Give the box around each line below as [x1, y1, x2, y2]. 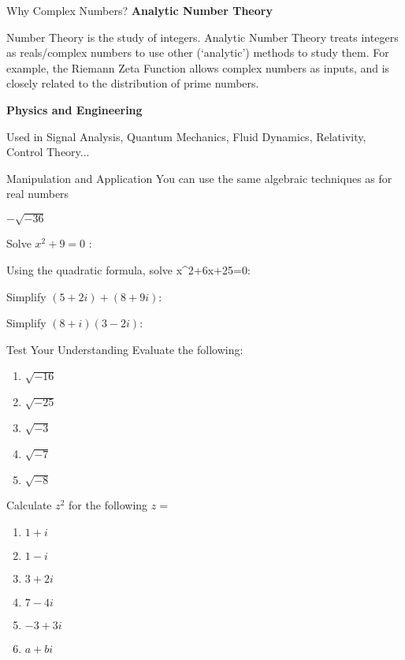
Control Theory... [6, 144, 90, 160]
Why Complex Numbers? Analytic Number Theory [6, 2, 273, 18]
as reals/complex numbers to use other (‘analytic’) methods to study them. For [6, 44, 389, 61]
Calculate [6, 497, 52, 513]
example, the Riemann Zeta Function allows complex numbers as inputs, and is [6, 59, 390, 76]
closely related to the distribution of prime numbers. [6, 75, 259, 91]
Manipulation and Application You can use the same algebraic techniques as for [6, 170, 392, 186]
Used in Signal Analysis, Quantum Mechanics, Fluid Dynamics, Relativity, [6, 128, 366, 144]
